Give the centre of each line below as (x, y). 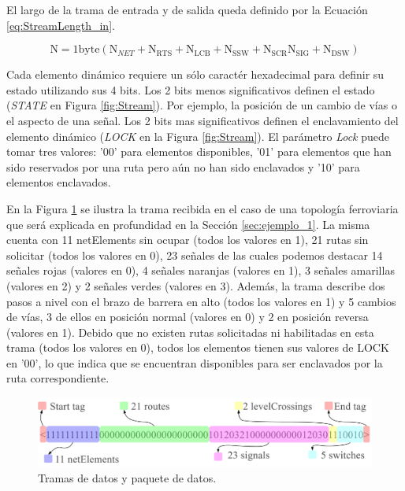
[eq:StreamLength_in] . (61, 25)
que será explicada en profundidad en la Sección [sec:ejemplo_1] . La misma (188, 224)
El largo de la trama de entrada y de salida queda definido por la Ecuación (187, 9)
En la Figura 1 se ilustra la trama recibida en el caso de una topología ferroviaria (202, 208)
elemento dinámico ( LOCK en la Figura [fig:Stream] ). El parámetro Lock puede (198, 136)
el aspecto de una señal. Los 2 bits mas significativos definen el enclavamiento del (202, 120)
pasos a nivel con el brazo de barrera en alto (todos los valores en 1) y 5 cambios (201, 301)
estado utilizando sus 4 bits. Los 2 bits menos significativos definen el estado (191, 89)
